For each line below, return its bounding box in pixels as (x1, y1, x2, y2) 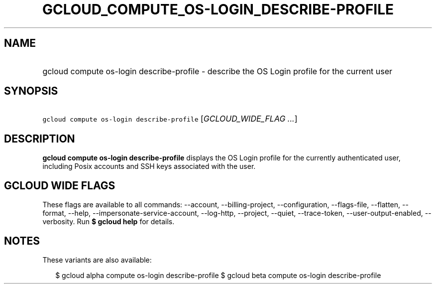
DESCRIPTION (4, 132, 75, 145)
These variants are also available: (42, 255, 152, 264)
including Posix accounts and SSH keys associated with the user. (42, 162, 256, 171)
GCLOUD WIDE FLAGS (4, 179, 115, 192)
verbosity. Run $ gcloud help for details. (42, 217, 175, 226)
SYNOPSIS (4, 85, 58, 98)
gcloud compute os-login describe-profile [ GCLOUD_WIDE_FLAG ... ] (42, 114, 298, 124)
